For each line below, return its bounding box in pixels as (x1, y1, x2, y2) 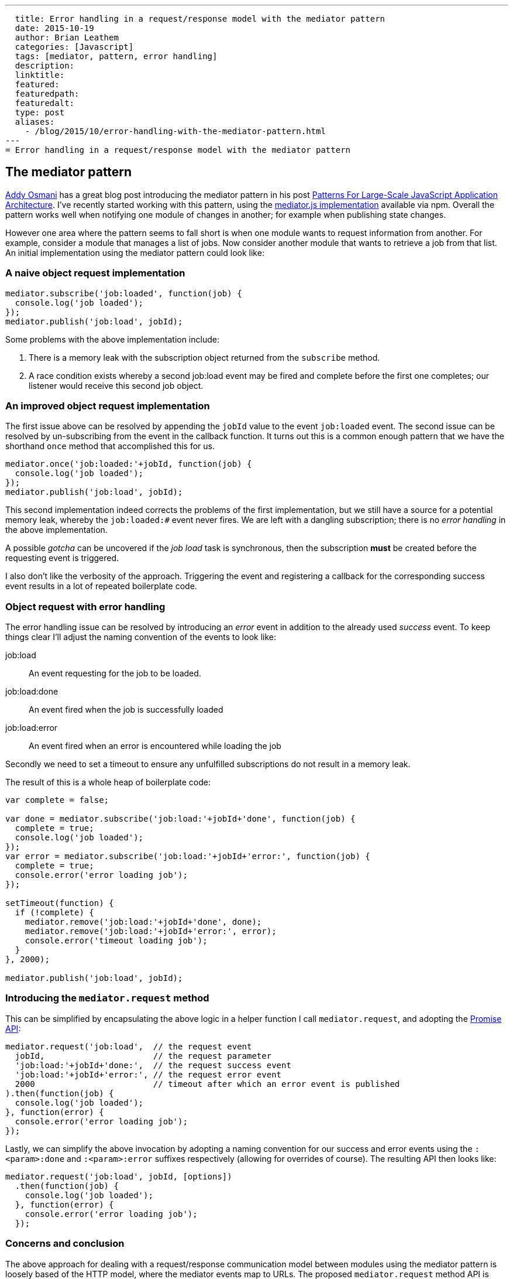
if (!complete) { (15, 908, 94, 918)
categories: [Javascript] (15, 42, 134, 52)
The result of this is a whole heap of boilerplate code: (5, 777, 211, 788)
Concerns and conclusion (5, 1237, 125, 1250)
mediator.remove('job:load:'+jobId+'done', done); (25, 917, 262, 927)
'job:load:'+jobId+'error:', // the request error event (15, 1069, 282, 1079)
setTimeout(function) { (5, 898, 114, 908)
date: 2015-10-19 (15, 23, 94, 33)
